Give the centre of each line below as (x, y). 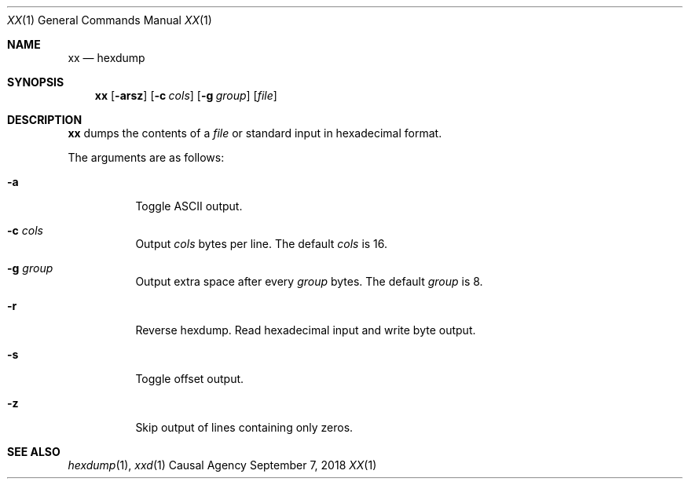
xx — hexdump (106, 58)
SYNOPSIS (36, 82)
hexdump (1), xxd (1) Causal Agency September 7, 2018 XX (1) (222, 465)
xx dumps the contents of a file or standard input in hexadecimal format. (255, 133)
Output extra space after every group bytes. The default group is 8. (309, 281)
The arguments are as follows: (146, 157)
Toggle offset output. (190, 379)
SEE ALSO (34, 452)
